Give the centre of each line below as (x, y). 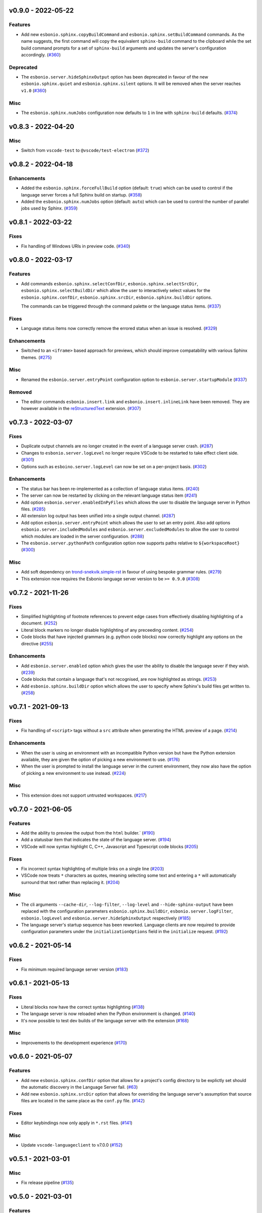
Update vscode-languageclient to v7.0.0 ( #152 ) (72, 1145)
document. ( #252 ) (39, 623)
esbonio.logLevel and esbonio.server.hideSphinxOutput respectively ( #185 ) (106, 918)
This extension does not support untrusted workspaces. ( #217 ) (84, 795)
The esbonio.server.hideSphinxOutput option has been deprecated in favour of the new (115, 77)
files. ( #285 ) (33, 509)
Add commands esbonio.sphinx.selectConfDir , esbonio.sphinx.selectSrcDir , (110, 283)
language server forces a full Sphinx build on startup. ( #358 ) (82, 195)
